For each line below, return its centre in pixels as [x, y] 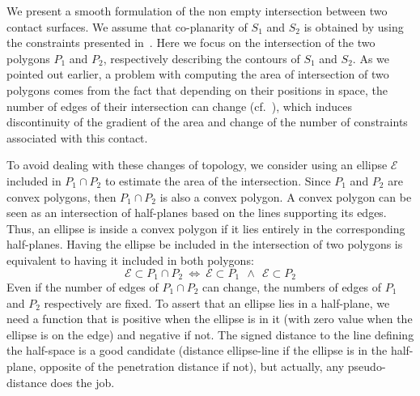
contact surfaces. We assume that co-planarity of [127, 26]
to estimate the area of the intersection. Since [218, 180]
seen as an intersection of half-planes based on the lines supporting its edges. [197, 213]
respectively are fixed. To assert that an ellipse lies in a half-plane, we [217, 302]
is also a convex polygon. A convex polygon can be [286, 196]
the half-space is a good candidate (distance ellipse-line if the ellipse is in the [197, 350]
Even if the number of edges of [83, 286]
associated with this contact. [77, 137]
